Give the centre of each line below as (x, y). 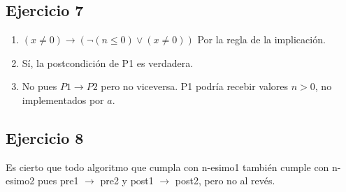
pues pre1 (58, 180)
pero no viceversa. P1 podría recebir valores (195, 86)
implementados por (63, 99)
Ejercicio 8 (45, 137)
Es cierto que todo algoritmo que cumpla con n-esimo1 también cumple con (167, 167)
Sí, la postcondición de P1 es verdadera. (108, 62)
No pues (39, 86)
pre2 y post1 (127, 180)
